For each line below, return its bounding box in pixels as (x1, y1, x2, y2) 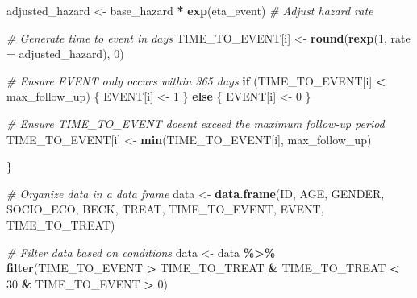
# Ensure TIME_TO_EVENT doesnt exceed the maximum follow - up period (6, 114, 385, 131)
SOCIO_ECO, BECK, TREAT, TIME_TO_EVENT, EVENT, (6, 201, 324, 217)
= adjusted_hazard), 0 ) (6, 45, 124, 62)
